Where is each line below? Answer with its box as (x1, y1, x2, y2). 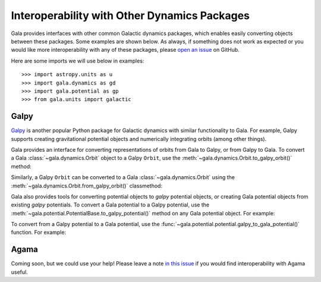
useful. (11, 268, 28, 275)
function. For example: (11, 229, 67, 236)
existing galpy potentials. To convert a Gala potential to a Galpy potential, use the (11, 201, 210, 208)
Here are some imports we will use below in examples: (11, 57, 144, 64)
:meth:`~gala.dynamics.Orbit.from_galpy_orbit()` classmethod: (11, 182, 163, 189)
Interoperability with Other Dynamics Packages (11, 9, 250, 22)
